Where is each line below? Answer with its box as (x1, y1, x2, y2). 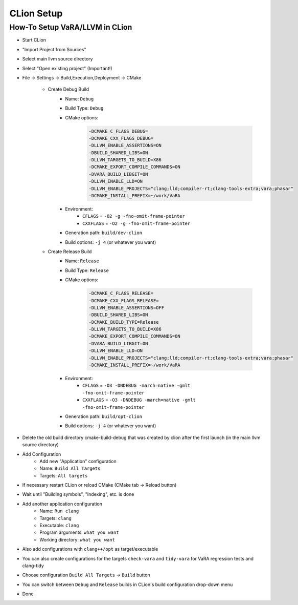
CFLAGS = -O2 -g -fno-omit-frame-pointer (82, 213, 185, 219)
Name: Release (65, 258, 99, 264)
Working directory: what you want (39, 536, 115, 543)
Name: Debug (65, 95, 94, 102)
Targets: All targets (39, 472, 88, 478)
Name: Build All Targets (39, 465, 101, 471)
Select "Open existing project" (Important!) (22, 65, 112, 71)
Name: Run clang (39, 508, 79, 514)
